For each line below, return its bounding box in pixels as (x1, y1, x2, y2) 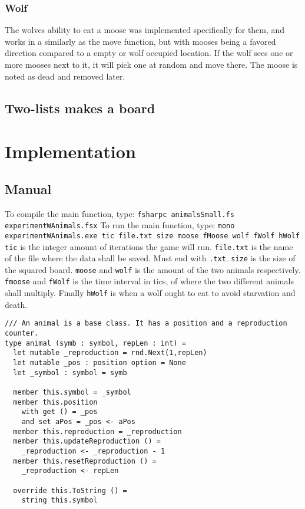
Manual (5, 179, 52, 198)
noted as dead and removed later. (5, 70, 125, 82)
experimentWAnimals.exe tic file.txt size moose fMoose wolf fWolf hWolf (5, 231, 300, 240)
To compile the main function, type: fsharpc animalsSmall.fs (5, 207, 234, 219)
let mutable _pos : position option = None (13, 359, 186, 367)
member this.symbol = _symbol (13, 388, 131, 396)
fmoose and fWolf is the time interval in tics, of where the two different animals (5, 275, 294, 287)
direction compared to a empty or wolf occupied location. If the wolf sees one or (5, 47, 293, 59)
